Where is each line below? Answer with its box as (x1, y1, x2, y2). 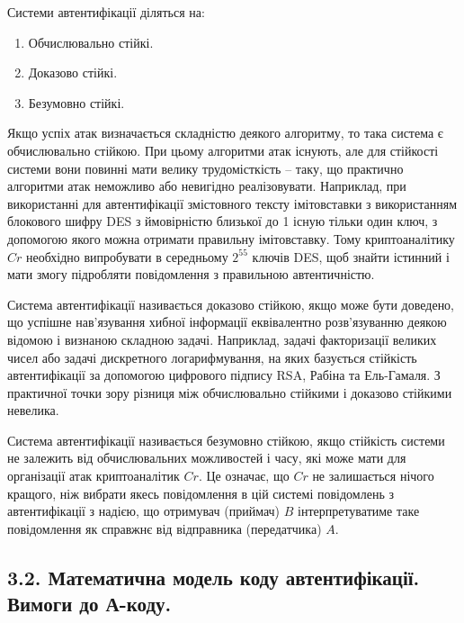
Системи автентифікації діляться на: (7, 3, 205, 21)
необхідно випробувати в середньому (26, 247, 228, 266)
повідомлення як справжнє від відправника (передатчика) (7, 519, 322, 537)
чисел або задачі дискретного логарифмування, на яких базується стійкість (7, 348, 417, 366)
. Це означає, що (198, 466, 290, 485)
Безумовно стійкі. (28, 93, 125, 112)
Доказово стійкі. (28, 63, 118, 82)
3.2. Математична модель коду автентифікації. (7, 563, 420, 591)
